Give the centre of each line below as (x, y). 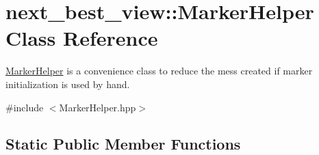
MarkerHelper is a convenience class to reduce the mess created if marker (159, 71)
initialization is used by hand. (68, 84)
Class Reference (82, 38)
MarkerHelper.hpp (98, 107)
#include (25, 107)
